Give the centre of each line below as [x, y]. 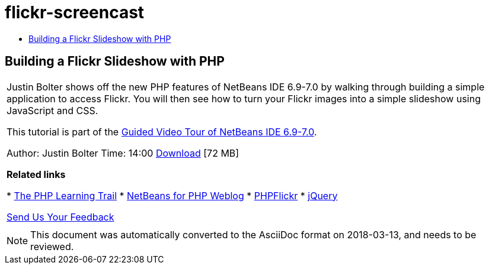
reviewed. [52, 246]
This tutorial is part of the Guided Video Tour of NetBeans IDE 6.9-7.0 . [162, 132]
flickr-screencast [75, 12]
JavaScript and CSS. [52, 110]
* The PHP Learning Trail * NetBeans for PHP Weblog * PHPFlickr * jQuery [172, 195]
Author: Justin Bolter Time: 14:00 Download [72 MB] [123, 153]
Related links [36, 174]
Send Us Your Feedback [60, 217]
